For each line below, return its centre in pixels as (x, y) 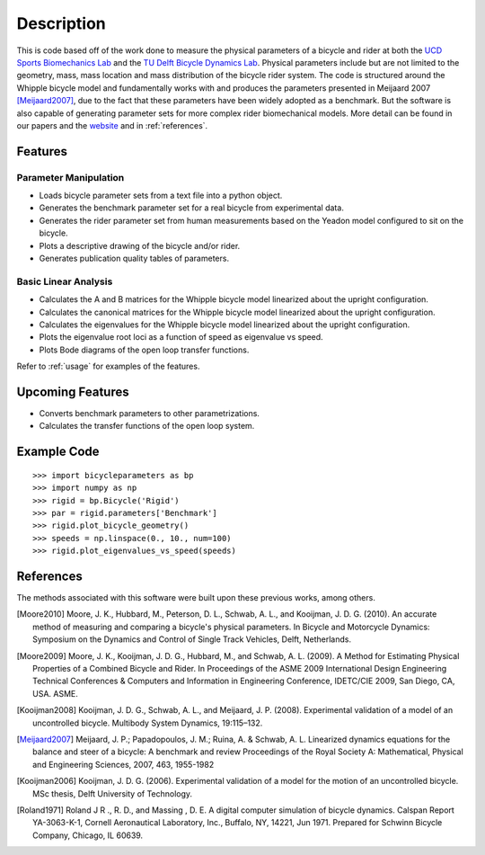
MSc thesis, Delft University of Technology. (113, 793)
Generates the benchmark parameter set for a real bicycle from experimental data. (192, 208)
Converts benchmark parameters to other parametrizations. (150, 413)
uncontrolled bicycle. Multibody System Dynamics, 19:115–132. (148, 723)
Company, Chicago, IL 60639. (88, 835)
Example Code (58, 452)
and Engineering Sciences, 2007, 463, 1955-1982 (123, 764)
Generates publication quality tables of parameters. (134, 258)
